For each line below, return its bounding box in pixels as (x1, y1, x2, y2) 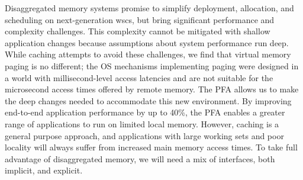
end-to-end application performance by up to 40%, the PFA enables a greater (5, 106, 285, 118)
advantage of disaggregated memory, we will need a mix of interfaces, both (5, 152, 275, 165)
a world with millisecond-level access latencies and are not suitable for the (5, 71, 273, 83)
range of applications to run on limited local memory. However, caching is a (5, 117, 279, 130)
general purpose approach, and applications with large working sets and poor (5, 129, 284, 142)
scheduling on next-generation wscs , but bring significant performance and (5, 13, 275, 25)
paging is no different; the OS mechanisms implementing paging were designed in (5, 59, 299, 72)
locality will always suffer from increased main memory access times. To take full (5, 141, 298, 153)
